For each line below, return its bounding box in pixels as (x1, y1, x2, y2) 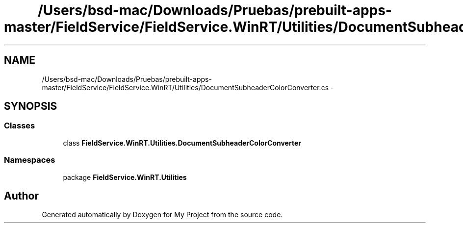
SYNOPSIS (4, 100, 57, 113)
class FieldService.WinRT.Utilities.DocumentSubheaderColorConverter (63, 138, 301, 147)
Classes (4, 121, 35, 131)
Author (4, 189, 39, 202)
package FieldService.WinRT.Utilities (63, 173, 187, 181)
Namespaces (4, 155, 55, 165)
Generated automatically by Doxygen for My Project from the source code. (42, 210, 283, 219)
